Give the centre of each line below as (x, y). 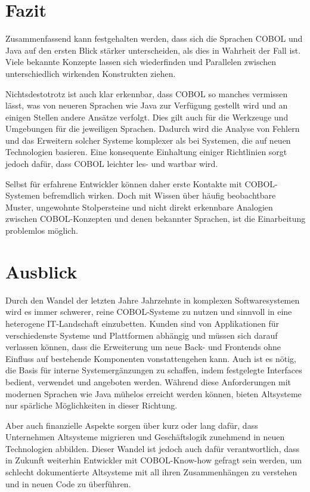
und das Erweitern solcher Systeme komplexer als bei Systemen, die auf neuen (148, 140)
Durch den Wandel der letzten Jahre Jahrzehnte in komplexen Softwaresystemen (153, 300)
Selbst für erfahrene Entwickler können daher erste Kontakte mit (124, 183)
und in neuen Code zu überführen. (68, 483)
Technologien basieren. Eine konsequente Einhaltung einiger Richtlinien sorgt (146, 152)
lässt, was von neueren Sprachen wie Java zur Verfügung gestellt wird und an (147, 105)
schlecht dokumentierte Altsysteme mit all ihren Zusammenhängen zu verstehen (151, 472)
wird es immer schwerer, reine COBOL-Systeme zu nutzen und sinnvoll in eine (149, 312)
